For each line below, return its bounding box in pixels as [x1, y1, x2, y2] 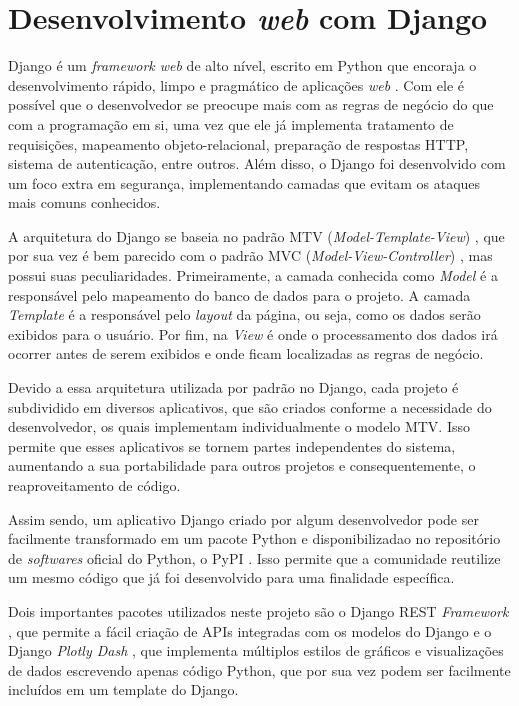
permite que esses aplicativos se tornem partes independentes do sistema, [8, 435, 456, 456]
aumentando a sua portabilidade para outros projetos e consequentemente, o [8, 455, 476, 476]
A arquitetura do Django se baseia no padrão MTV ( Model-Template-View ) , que [8, 225, 505, 246]
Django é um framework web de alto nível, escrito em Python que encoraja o [8, 55, 477, 76]
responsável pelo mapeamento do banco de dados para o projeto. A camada [8, 284, 471, 305]
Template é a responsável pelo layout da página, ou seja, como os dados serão [8, 304, 481, 325]
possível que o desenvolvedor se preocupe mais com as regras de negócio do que [8, 94, 494, 115]
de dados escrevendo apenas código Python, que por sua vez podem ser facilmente [8, 659, 511, 680]
